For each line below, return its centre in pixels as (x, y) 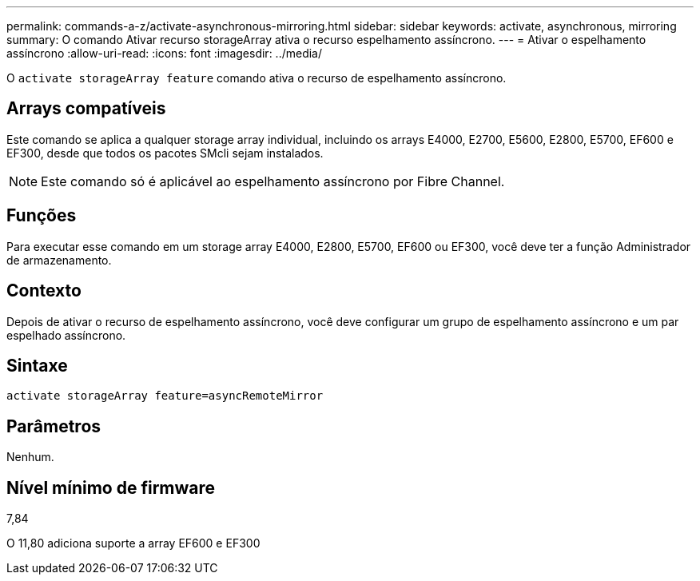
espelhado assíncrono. (66, 335)
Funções (42, 216)
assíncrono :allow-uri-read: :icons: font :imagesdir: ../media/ (165, 53)
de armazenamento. (59, 260)
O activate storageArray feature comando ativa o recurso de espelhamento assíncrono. (257, 78)
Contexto (44, 291)
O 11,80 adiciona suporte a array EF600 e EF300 (133, 543)
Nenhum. (30, 457)
